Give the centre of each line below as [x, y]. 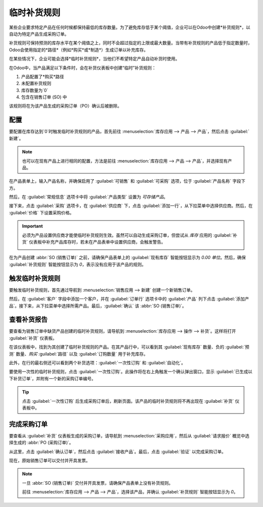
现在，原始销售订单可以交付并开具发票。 [49, 461]
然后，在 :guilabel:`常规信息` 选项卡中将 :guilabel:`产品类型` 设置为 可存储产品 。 [88, 197]
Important [33, 226]
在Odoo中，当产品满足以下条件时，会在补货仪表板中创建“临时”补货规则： [83, 68]
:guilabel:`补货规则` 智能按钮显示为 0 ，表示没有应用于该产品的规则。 [77, 264]
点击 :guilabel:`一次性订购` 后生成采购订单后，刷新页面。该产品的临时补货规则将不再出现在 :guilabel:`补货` [128, 401]
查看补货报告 [28, 320]
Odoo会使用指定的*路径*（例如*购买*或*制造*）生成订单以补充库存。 [79, 50]
